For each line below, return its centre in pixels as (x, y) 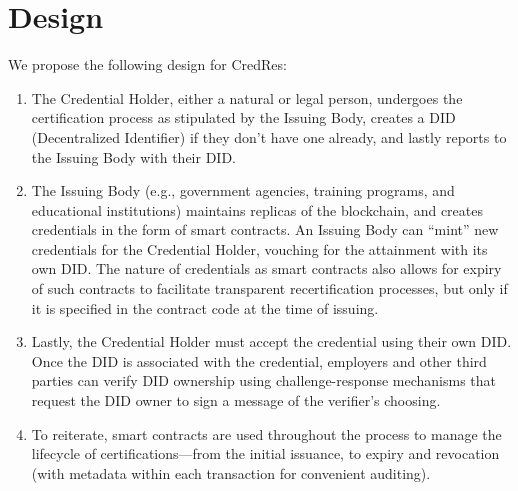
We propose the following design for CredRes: (147, 64)
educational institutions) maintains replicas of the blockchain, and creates (257, 209)
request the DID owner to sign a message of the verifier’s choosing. (236, 400)
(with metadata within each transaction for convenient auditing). (231, 472)
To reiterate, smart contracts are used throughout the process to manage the (266, 433)
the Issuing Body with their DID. (133, 156)
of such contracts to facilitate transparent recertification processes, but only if (269, 288)
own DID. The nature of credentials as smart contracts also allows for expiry (266, 268)
